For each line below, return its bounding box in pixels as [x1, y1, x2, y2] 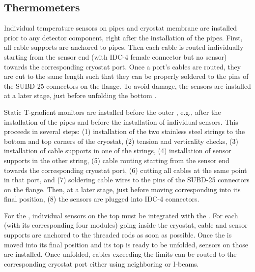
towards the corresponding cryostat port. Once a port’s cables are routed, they [4, 61, 241, 71]
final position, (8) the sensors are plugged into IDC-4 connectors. [4, 194, 199, 204]
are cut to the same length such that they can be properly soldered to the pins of [4, 71, 249, 81]
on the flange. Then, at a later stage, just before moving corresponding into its [4, 184, 241, 194]
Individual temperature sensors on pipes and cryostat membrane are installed [4, 23, 237, 33]
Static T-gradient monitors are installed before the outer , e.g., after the [4, 106, 221, 117]
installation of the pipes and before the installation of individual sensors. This [4, 116, 238, 127]
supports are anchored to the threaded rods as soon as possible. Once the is [4, 230, 232, 240]
